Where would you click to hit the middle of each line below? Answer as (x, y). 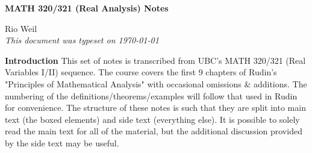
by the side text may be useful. (62, 142)
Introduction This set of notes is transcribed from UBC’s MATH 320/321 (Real (155, 60)
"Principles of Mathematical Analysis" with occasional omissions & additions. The (156, 83)
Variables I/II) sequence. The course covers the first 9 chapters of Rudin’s (141, 72)
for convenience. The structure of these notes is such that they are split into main (155, 108)
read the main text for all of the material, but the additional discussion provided (154, 131)
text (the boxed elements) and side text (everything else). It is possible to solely (152, 119)
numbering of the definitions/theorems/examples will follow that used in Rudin (151, 95)
